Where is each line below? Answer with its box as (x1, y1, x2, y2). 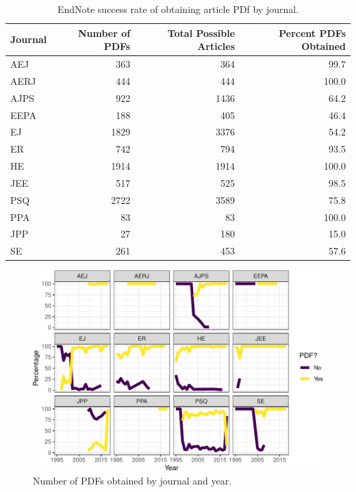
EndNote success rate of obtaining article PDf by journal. (57, 2, 299, 16)
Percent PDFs (279, 25, 346, 40)
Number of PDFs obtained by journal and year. (33, 473, 232, 487)
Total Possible (167, 25, 236, 40)
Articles (197, 39, 236, 53)
